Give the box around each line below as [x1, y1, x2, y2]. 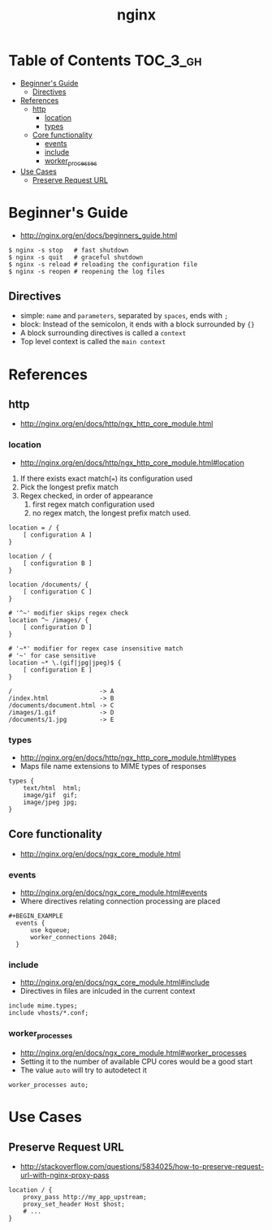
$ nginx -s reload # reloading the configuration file [8, 260, 198, 269]
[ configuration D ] [23, 623, 93, 631]
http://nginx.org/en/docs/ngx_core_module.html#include [19, 978, 209, 987]
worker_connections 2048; [29, 934, 118, 942]
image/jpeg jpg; [23, 798, 79, 807]
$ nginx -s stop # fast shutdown [8, 246, 129, 254]
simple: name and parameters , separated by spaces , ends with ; [19, 311, 229, 321]
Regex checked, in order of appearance [19, 490, 153, 500]
